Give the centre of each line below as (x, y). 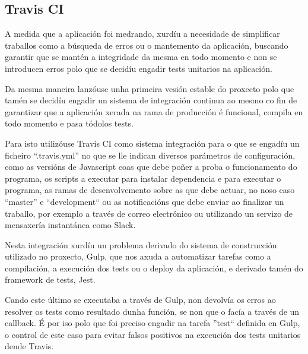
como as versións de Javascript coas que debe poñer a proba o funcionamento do (151, 167)
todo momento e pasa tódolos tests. (69, 123)
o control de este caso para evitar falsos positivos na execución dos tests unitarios (153, 334)
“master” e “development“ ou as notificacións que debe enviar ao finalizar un (145, 201)
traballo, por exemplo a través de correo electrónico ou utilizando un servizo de (149, 213)
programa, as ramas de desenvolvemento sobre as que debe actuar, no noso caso (150, 190)
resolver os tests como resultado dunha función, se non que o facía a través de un (152, 311)
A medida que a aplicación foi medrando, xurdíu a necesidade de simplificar (142, 34)
